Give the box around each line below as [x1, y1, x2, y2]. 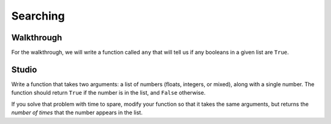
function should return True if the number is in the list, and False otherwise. [11, 89, 206, 97]
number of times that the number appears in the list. [11, 109, 143, 116]
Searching [11, 9, 65, 23]
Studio [11, 64, 37, 75]
